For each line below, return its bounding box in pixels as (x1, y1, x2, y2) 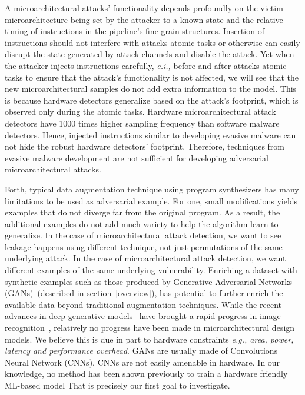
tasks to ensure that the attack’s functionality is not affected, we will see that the (5, 71, 299, 83)
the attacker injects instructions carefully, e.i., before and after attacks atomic (5, 59, 287, 71)
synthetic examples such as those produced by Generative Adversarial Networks (5, 275, 293, 287)
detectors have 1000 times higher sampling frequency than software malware (5, 117, 280, 129)
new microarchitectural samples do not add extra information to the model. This (5, 82, 297, 95)
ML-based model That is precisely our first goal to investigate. (5, 379, 230, 391)
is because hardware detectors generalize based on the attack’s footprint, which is (5, 94, 299, 106)
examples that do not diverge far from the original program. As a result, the (5, 206, 280, 218)
